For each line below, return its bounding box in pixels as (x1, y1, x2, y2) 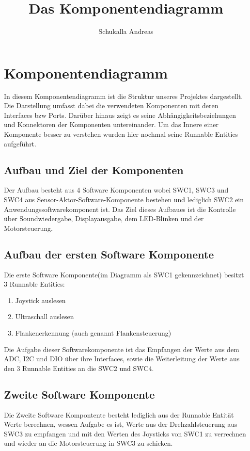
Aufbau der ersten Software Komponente (4, 246, 214, 261)
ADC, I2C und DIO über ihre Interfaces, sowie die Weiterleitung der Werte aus (4, 354, 240, 364)
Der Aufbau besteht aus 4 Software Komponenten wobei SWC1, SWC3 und (4, 185, 229, 195)
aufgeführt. (4, 138, 36, 148)
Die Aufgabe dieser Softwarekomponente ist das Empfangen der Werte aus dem (4, 344, 239, 354)
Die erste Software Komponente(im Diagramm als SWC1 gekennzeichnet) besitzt (4, 269, 244, 279)
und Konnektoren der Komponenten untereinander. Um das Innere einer (4, 119, 219, 129)
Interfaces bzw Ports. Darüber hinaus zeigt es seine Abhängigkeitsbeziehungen (4, 110, 236, 120)
